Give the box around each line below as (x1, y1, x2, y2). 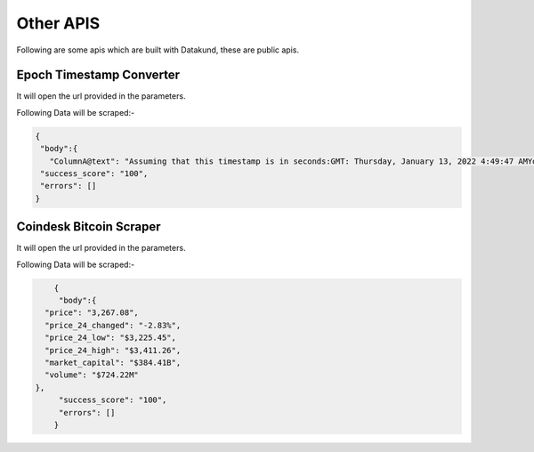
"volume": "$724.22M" (44, 370, 140, 380)
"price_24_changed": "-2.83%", (44, 320, 182, 330)
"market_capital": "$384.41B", (44, 358, 182, 367)
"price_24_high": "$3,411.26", (44, 345, 182, 355)
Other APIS (16, 13, 101, 33)
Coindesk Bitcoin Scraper (16, 219, 161, 235)
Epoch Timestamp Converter (16, 68, 181, 83)
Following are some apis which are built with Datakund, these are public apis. (16, 44, 300, 55)
